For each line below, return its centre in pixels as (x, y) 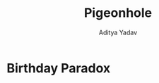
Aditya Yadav (118, 32)
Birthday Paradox (59, 68)
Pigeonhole (118, 13)
